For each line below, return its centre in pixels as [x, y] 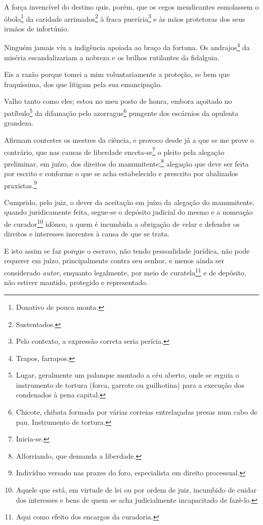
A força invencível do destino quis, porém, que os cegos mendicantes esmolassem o [131, 7]
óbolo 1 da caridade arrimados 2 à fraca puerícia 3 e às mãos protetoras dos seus [125, 18]
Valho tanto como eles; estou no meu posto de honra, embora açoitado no [118, 101]
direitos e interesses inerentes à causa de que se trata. [87, 234]
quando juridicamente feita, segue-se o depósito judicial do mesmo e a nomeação [128, 212]
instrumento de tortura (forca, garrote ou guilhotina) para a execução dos [130, 385]
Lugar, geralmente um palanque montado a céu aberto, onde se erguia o [127, 375]
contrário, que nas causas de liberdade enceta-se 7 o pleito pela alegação [114, 151]
